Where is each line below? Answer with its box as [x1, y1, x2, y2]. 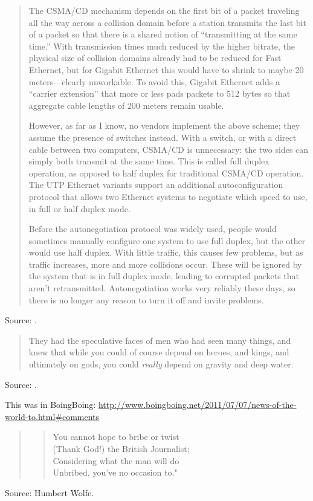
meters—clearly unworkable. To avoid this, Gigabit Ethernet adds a [28, 75, 280, 88]
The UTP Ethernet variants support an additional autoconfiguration [28, 178, 283, 191]
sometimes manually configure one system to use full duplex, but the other [28, 234, 306, 247]
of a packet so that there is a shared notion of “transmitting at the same [28, 28, 297, 40]
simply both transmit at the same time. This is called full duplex [28, 155, 269, 167]
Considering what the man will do [53, 454, 179, 467]
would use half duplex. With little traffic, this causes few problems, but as [28, 246, 303, 259]
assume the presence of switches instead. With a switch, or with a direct [28, 131, 297, 143]
